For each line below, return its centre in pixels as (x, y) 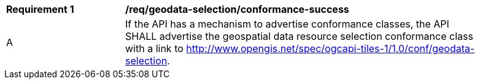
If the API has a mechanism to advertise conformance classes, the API (287, 24)
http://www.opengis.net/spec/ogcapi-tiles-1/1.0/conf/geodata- (331, 48)
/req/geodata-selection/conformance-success (237, 9)
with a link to (154, 48)
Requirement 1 (40, 9)
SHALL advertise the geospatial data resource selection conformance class (299, 36)
